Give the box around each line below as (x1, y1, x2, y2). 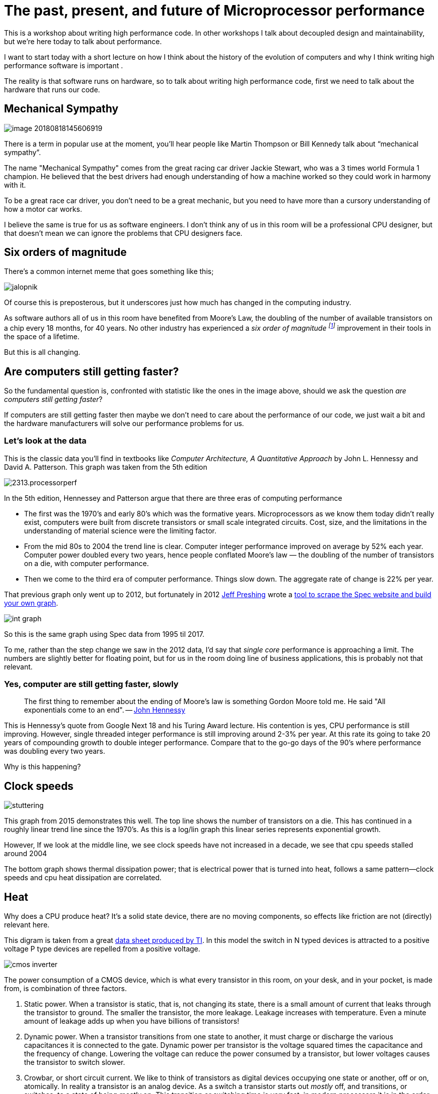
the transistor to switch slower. (24, 1058, 125, 1067)
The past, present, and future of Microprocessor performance (4, 2, 425, 19)
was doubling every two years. (4, 747, 105, 756)
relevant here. (4, 920, 50, 929)
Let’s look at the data (4, 436, 87, 446)
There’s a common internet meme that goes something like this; (4, 267, 214, 276)
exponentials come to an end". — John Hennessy (24, 706, 185, 715)
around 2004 (4, 849, 47, 858)
